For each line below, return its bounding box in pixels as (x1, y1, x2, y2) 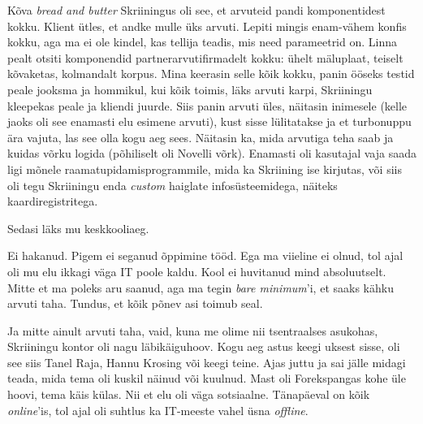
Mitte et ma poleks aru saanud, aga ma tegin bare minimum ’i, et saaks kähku (7, 279, 394, 296)
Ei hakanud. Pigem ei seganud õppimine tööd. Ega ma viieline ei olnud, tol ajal (7, 247, 404, 264)
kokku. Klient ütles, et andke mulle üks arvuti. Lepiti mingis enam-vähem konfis (7, 17, 407, 34)
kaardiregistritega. (7, 193, 98, 210)
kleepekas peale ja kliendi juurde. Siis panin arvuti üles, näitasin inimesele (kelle (7, 97, 408, 114)
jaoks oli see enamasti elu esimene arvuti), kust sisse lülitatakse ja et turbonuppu (7, 113, 412, 130)
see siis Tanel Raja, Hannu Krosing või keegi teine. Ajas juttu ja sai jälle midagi (7, 353, 406, 370)
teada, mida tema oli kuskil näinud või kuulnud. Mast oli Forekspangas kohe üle (7, 370, 406, 387)
